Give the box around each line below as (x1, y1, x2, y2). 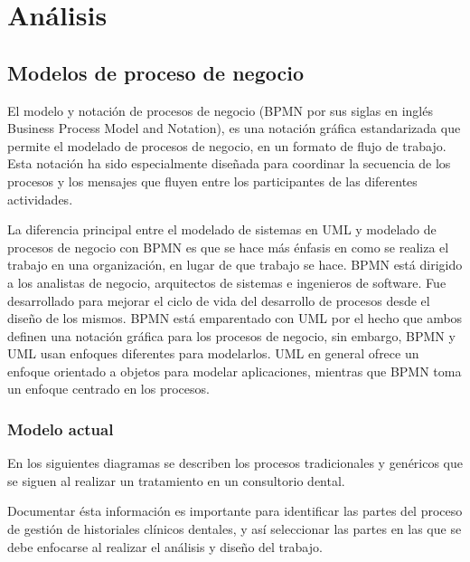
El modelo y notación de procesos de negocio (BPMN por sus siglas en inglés (7, 100, 433, 119)
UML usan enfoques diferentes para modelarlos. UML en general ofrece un (7, 344, 419, 363)
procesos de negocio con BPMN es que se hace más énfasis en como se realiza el (7, 237, 449, 256)
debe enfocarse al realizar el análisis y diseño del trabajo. (7, 537, 323, 556)
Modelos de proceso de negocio (7, 58, 304, 86)
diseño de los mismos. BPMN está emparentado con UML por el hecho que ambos (7, 309, 463, 328)
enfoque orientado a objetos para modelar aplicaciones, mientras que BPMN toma (7, 361, 462, 380)
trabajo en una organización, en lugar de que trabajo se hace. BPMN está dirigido (7, 255, 463, 274)
